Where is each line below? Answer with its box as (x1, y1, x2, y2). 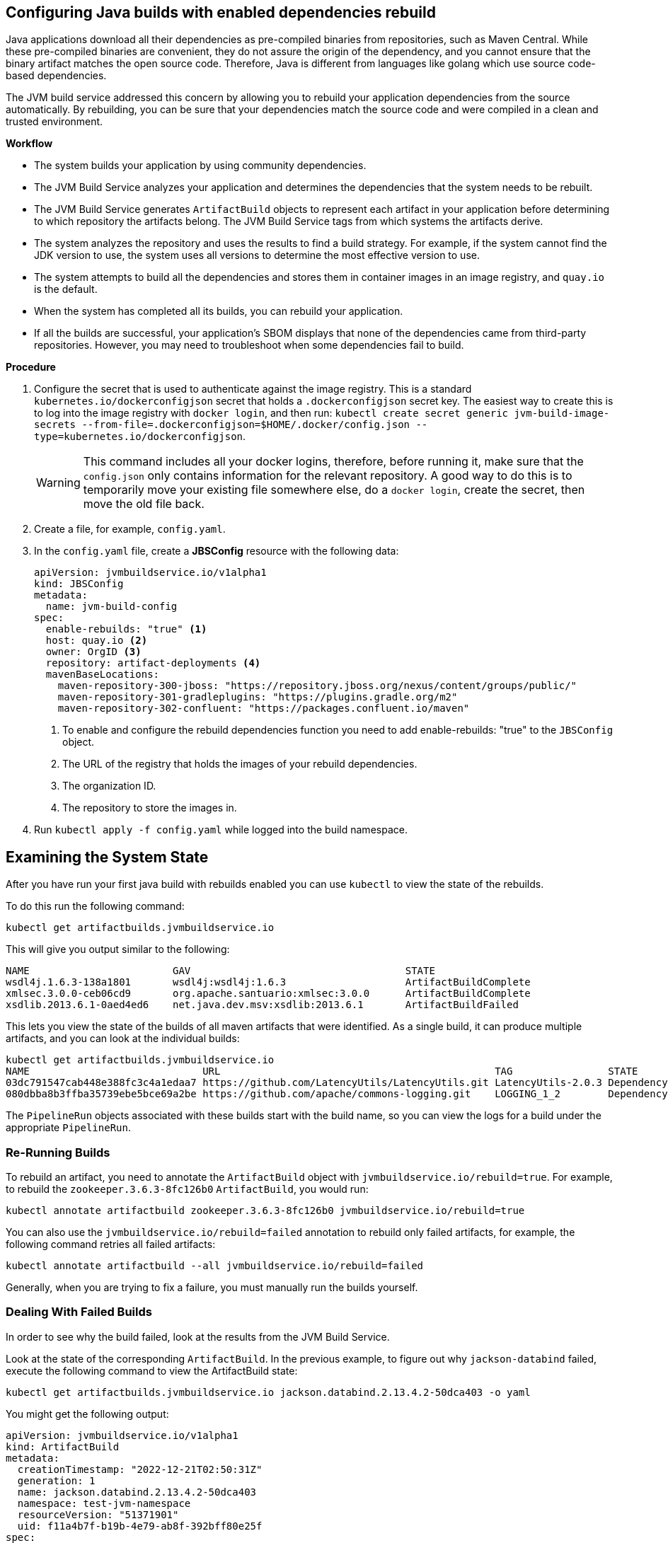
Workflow (6, 137, 53, 150)
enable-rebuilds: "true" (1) (45, 623, 207, 635)
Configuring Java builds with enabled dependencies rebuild (6, 4, 436, 21)
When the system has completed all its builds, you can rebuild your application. (34, 305, 403, 318)
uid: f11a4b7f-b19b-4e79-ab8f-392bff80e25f (17, 1520, 263, 1532)
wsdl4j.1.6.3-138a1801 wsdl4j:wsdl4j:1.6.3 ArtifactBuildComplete (6, 976, 531, 988)
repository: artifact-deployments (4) (45, 657, 261, 669)
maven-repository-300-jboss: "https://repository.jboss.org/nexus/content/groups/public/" (57, 680, 577, 692)
